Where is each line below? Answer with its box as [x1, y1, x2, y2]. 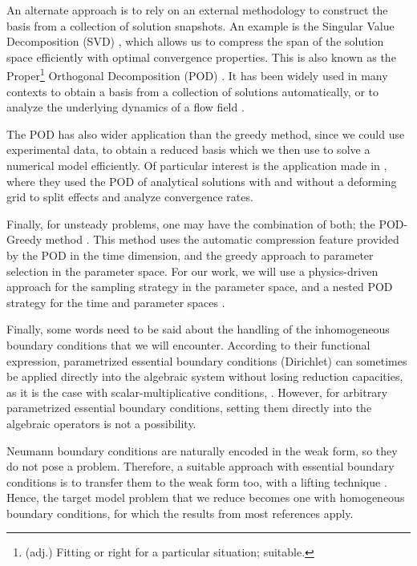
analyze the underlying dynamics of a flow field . [6, 99, 245, 115]
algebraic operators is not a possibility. [6, 414, 196, 431]
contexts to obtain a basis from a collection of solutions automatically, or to [6, 83, 379, 99]
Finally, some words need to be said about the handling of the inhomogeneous [6, 321, 390, 338]
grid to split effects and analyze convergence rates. [6, 188, 253, 205]
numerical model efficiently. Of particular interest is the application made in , [6, 157, 387, 173]
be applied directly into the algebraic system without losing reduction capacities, [6, 368, 403, 385]
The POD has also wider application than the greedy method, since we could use [6, 125, 405, 142]
